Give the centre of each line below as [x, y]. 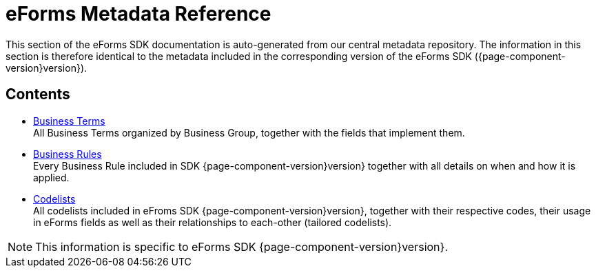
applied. [51, 177]
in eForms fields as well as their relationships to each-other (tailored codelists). [213, 222]
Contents [38, 94]
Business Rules [68, 154]
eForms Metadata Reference [138, 14]
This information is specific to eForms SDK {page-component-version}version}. [242, 246]
